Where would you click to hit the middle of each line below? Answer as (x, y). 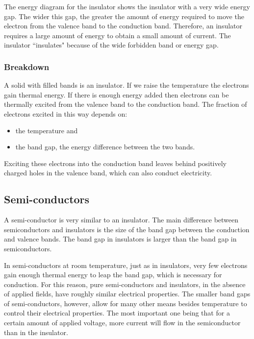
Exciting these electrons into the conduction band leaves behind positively (115, 163)
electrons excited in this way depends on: (66, 113)
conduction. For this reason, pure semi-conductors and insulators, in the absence (125, 284)
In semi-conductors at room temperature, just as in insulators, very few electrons (126, 265)
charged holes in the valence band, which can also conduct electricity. (108, 173)
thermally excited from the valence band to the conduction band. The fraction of (126, 104)
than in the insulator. (36, 332)
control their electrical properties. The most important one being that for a (117, 313)
